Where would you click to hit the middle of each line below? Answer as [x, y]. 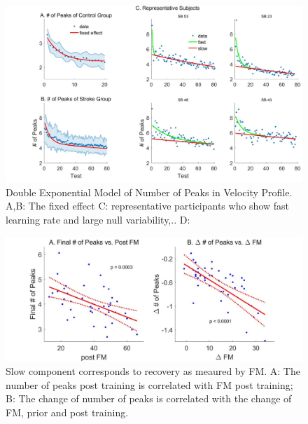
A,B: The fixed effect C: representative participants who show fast [148, 206]
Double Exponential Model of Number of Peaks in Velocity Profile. [149, 192]
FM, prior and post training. [67, 412]
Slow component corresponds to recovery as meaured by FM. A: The [153, 371]
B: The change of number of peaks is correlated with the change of [149, 398]
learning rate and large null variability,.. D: [98, 219]
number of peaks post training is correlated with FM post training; [149, 384]
